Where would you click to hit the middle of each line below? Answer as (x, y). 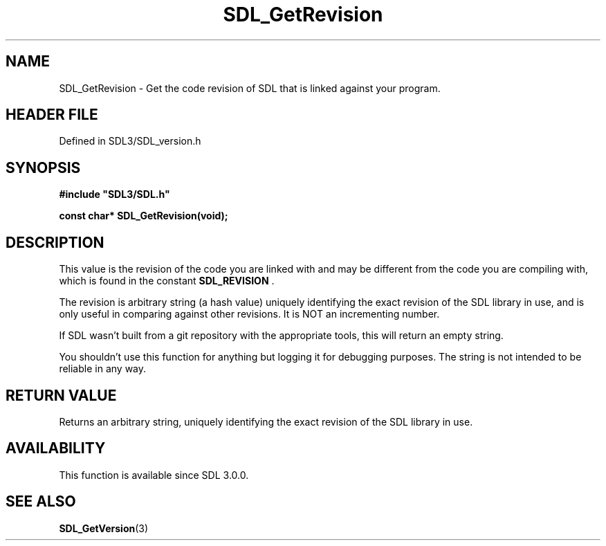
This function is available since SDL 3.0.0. (154, 475)
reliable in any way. (103, 369)
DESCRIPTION (55, 242)
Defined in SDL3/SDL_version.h (130, 141)
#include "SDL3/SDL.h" (114, 194)
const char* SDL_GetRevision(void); (144, 216)
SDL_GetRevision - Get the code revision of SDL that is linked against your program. (250, 88)
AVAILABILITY (56, 448)
